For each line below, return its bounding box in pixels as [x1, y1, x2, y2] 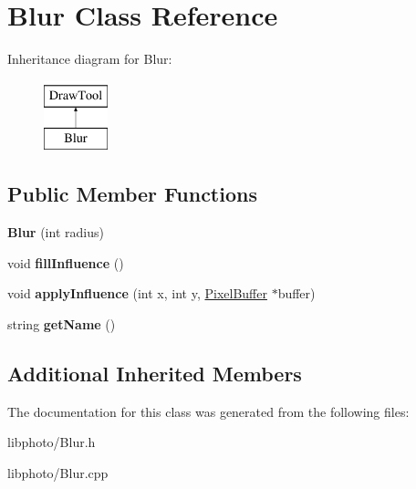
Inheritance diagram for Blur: [7, 49, 172, 68]
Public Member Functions [7, 180, 257, 208]
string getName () [7, 314, 116, 333]
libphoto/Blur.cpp [7, 463, 109, 482]
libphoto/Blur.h [7, 432, 96, 452]
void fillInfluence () [7, 253, 124, 272]
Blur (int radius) [7, 223, 104, 242]
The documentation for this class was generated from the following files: [7, 401, 410, 421]
